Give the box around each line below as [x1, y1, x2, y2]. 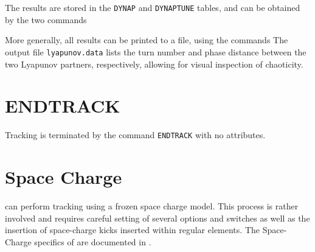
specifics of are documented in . [34, 235, 151, 248]
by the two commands [5, 13, 87, 26]
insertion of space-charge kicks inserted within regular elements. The [5, 223, 260, 236]
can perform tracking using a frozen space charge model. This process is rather [5, 200, 299, 212]
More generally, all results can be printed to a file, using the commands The [5, 33, 288, 46]
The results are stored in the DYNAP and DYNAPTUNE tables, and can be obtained [5, 1, 300, 13]
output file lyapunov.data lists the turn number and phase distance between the [5, 45, 306, 58]
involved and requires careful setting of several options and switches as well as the [5, 211, 310, 224]
